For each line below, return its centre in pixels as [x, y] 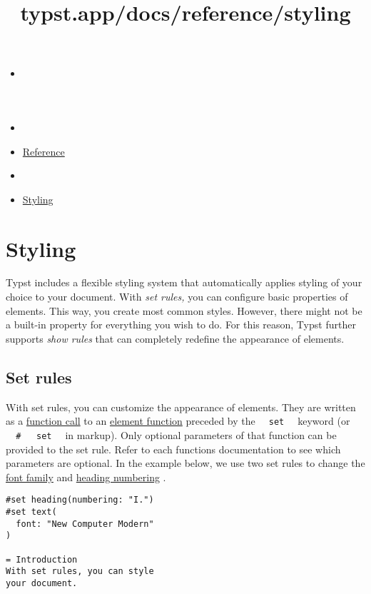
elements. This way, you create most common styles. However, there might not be [184, 310]
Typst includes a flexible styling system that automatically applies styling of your [184, 282]
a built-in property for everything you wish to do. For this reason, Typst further [181, 324]
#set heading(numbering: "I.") [80, 500]
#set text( [31, 512]
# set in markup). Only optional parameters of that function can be [176, 434]
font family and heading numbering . [86, 477]
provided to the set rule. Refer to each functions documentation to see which [173, 449]
